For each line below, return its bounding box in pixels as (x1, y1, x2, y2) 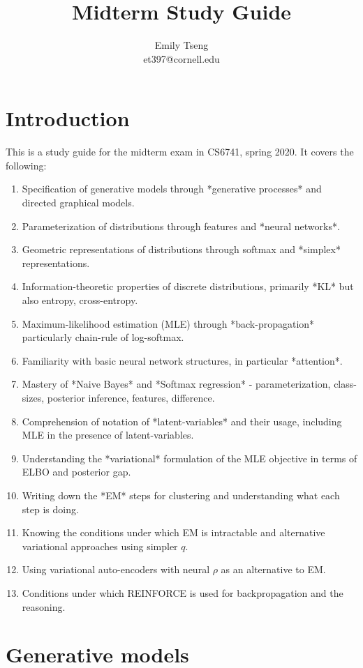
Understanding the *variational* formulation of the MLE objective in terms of (22, 450, 357, 465)
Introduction (6, 104, 130, 132)
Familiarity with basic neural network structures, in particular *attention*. (22, 353, 343, 367)
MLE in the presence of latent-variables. (22, 427, 194, 442)
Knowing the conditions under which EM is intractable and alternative (22, 525, 325, 540)
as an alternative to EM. (221, 562, 326, 577)
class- (334, 377, 357, 391)
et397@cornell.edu (143, 51, 220, 66)
